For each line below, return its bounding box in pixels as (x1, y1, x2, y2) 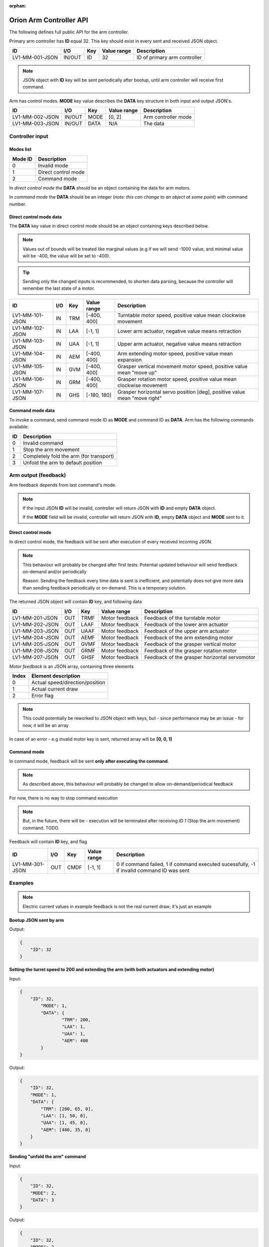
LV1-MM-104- (12, 350, 45, 357)
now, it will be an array (22, 722, 69, 728)
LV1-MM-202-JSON (12, 621, 59, 628)
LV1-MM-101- (12, 312, 44, 319)
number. (9, 201, 26, 207)
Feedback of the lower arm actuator (144, 621, 229, 628)
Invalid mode (38, 162, 68, 169)
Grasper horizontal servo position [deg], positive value (117, 388, 245, 395)
